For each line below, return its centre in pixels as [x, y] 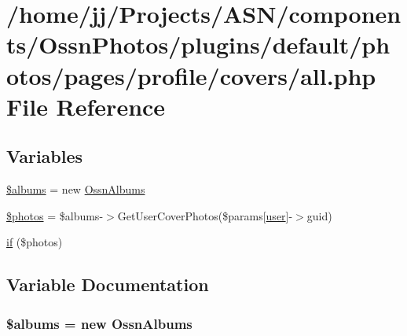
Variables [45, 156]
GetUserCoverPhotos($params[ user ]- [205, 215]
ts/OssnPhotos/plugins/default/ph [198, 44]
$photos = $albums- [55, 215]
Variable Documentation [108, 284]
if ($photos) [35, 242]
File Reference [86, 106]
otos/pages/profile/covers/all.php [191, 75]
